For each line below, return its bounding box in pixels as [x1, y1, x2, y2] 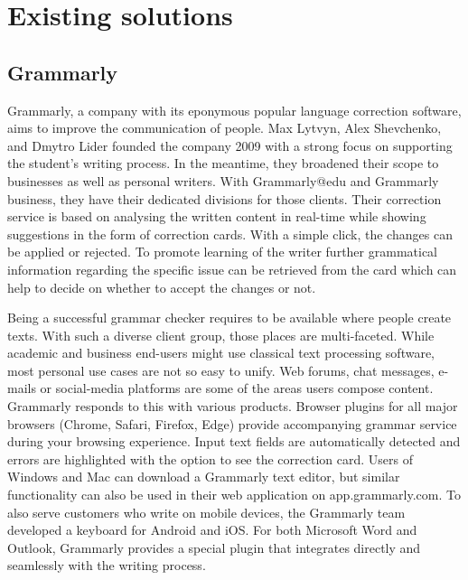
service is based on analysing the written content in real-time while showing [7, 207, 426, 226]
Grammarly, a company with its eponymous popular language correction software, [7, 100, 462, 119]
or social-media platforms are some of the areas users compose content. [40, 379, 434, 398]
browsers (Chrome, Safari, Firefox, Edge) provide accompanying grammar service [7, 414, 457, 433]
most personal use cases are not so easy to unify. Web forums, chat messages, [7, 360, 435, 379]
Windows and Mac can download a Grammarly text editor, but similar [7, 467, 400, 486]
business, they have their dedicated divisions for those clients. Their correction [7, 189, 442, 208]
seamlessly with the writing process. [7, 556, 206, 575]
